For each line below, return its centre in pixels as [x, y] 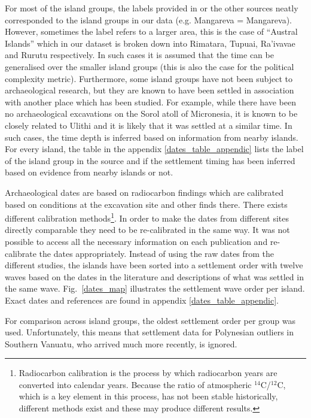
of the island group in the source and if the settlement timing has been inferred [150, 160]
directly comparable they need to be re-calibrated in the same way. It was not [147, 230]
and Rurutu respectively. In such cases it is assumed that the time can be [139, 55]
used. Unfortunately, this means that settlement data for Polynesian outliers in [150, 332]
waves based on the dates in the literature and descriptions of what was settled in [154, 276]
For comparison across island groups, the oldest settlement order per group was [150, 320]
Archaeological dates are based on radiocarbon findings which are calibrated [144, 192]
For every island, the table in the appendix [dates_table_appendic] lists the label [154, 149]
